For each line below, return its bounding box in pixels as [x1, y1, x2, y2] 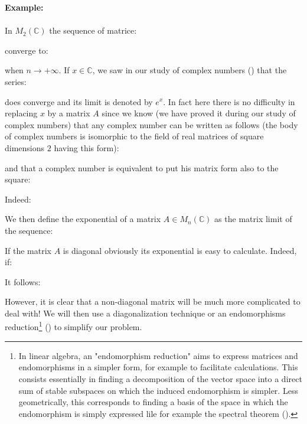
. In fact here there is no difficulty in [163, 95, 295, 107]
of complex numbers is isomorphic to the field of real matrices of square [5, 130, 264, 142]
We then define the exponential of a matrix [5, 213, 161, 225]
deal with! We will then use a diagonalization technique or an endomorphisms [5, 306, 286, 319]
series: [5, 75, 27, 87]
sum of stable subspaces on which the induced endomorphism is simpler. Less [18, 384, 298, 396]
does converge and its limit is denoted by [5, 95, 153, 107]
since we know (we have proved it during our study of [102, 107, 296, 119]
